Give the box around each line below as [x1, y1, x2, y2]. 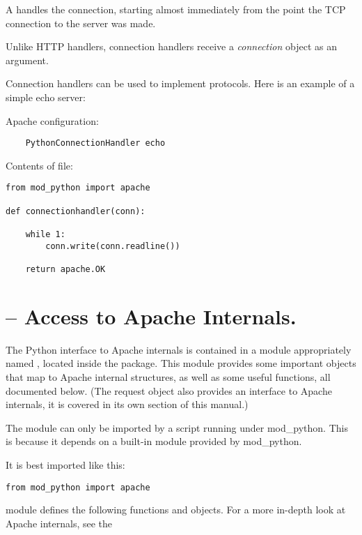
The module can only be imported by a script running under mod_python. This [6, 420, 348, 435]
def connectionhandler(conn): [6, 206, 145, 216]
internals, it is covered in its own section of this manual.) [6, 397, 249, 412]
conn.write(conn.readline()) [45, 241, 180, 251]
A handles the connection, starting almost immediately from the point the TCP [6, 2, 346, 16]
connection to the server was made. [6, 15, 156, 30]
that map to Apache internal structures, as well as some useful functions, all [6, 369, 331, 384]
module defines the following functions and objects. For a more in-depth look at [6, 502, 346, 517]
